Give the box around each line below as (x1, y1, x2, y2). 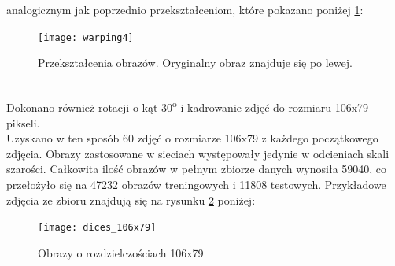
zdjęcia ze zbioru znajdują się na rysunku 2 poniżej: (6, 191, 256, 208)
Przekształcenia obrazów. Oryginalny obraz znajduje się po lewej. (38, 54, 353, 71)
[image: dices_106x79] (38, 222, 157, 234)
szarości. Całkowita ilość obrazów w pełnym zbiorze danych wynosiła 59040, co (6, 161, 387, 177)
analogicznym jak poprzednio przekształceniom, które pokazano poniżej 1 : (6, 2, 364, 17)
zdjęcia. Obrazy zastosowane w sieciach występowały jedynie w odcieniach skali (6, 145, 389, 161)
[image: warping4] (38, 31, 134, 43)
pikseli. (6, 114, 40, 131)
